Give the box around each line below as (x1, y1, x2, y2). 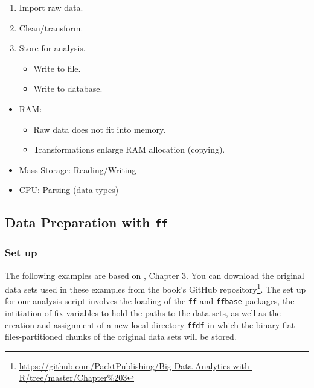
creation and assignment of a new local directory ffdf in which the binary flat (5, 318, 295, 331)
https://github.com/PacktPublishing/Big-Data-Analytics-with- (19, 359, 252, 372)
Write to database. (33, 82, 103, 95)
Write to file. (33, 62, 81, 74)
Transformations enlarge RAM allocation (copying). (33, 143, 225, 156)
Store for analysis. (19, 42, 86, 54)
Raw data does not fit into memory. (33, 122, 166, 135)
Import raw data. (19, 1, 83, 13)
